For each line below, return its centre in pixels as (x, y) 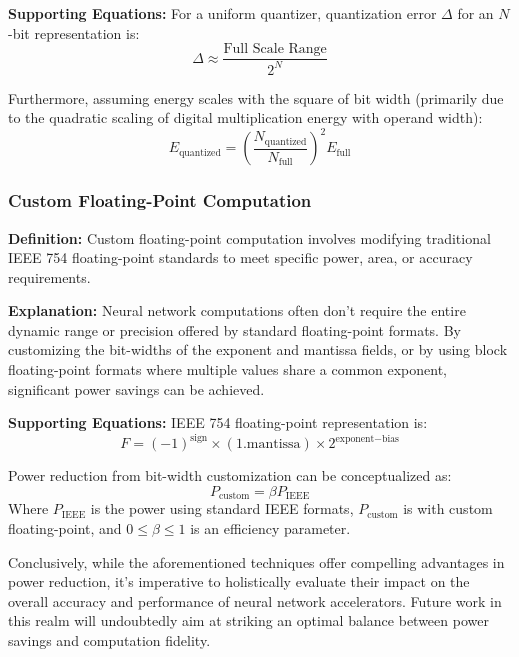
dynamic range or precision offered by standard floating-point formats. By (234, 329)
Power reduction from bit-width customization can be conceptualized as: (230, 475)
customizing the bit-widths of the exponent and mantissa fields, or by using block (258, 349)
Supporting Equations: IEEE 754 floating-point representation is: (218, 422)
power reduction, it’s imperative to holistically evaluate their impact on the (239, 581)
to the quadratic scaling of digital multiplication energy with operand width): (245, 117)
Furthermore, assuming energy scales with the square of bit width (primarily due (256, 97)
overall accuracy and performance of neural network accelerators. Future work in (255, 600)
